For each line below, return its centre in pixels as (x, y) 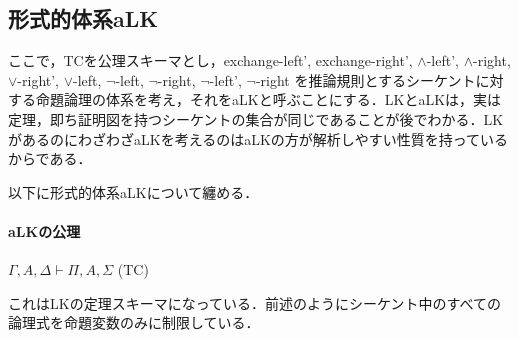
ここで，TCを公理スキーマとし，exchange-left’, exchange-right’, (210, 60)
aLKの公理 (44, 230)
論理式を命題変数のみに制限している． (134, 322)
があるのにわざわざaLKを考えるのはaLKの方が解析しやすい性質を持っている (258, 138)
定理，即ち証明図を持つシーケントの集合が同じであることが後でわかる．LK (256, 118)
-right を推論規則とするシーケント (365, 79)
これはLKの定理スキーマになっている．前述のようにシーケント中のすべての (254, 302)
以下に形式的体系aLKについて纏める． (133, 191)
